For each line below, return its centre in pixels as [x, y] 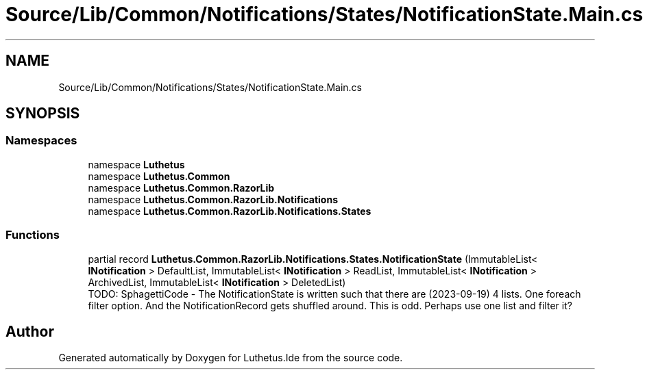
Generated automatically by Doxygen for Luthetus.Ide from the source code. [231, 358]
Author [30, 331]
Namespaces [41, 141]
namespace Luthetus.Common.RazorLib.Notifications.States [230, 211]
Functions [33, 235]
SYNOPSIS [43, 114]
